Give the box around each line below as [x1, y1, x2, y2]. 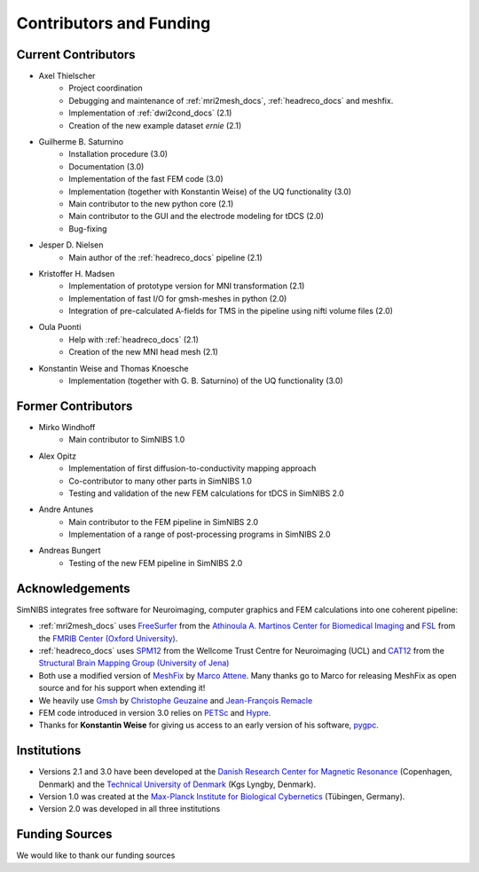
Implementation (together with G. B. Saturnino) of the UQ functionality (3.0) [68, 375, 343, 386]
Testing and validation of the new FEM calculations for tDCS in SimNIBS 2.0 [68, 488, 345, 499]
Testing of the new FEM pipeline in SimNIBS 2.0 [68, 557, 243, 568]
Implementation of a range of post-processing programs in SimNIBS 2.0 [68, 529, 332, 540]
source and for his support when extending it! [38, 683, 206, 694]
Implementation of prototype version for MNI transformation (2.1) [68, 280, 305, 292]
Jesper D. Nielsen [38, 240, 104, 250]
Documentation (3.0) [68, 161, 145, 172]
